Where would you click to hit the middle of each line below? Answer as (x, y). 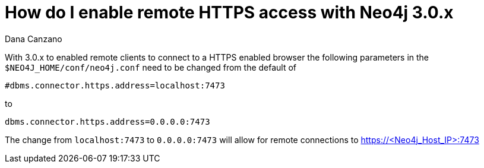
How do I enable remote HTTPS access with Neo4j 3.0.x (229, 12)
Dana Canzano (34, 39)
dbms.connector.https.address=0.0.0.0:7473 (107, 121)
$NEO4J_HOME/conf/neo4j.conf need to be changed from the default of (151, 67)
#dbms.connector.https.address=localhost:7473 (115, 85)
